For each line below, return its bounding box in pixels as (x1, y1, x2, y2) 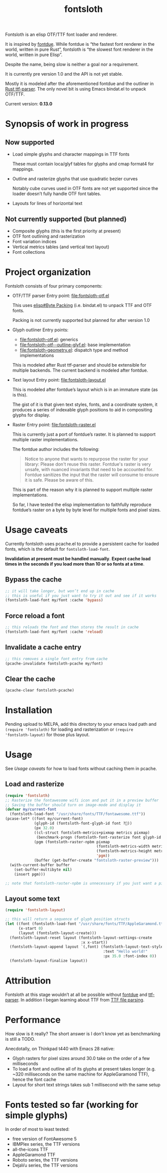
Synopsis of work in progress (5, 118, 129, 130)
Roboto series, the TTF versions (12, 1157, 78, 1163)
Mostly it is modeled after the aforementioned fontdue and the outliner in (5, 81, 154, 87)
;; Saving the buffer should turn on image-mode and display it (5, 802, 141, 807)
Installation (5, 705, 53, 716)
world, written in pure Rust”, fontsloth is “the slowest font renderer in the (5, 46, 153, 53)
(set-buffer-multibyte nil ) (14, 867, 72, 872)
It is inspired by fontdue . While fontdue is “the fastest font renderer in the (5, 41, 155, 47)
